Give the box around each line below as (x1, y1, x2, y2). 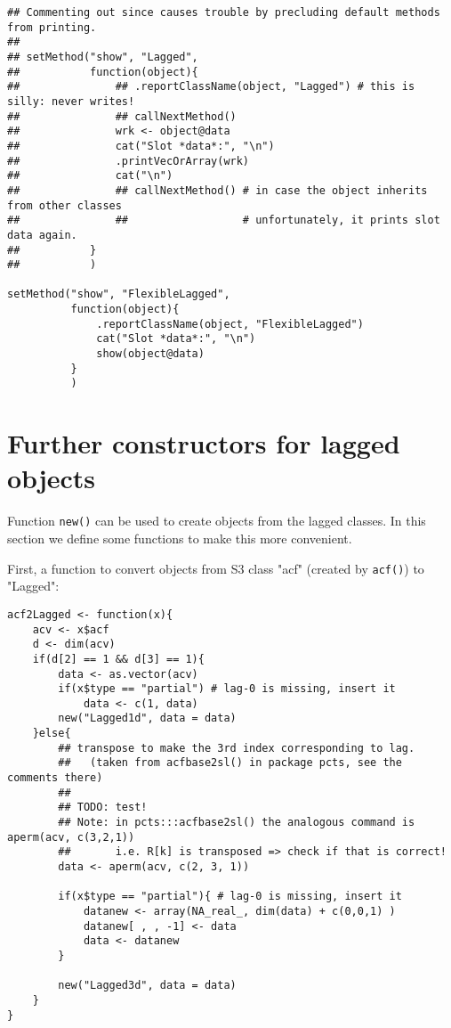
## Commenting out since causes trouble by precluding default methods (7, 6, 440, 19)
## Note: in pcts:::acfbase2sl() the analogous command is (58, 816, 415, 829)
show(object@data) (96, 347, 205, 361)
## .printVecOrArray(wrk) (7, 154, 250, 167)
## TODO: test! (58, 801, 148, 814)
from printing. (7, 20, 97, 34)
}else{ (32, 727, 71, 740)
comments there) (7, 771, 103, 785)
